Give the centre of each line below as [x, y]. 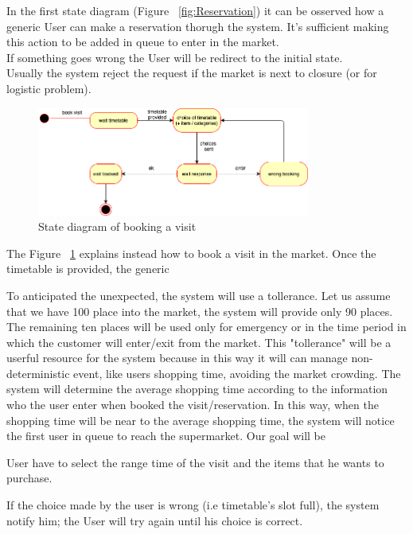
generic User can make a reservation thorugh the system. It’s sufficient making [198, 26]
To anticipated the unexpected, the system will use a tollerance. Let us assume [199, 295]
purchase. [29, 478]
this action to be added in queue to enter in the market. [143, 42]
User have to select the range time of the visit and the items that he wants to [195, 462]
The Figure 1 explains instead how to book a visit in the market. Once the [191, 253]
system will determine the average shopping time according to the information [197, 389]
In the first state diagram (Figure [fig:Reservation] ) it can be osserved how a [195, 10]
